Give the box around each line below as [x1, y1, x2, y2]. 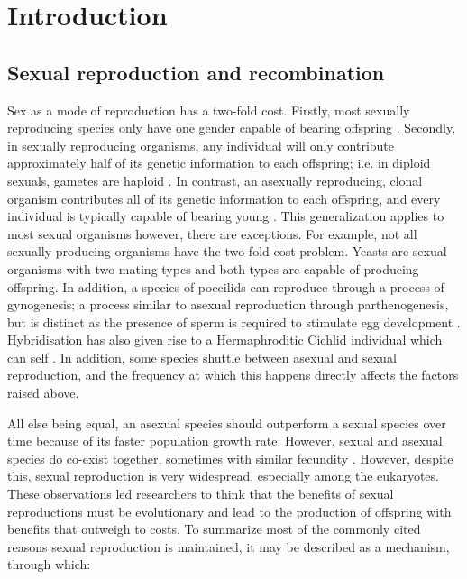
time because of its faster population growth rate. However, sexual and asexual [7, 431, 443, 450]
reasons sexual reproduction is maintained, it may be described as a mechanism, [7, 537, 450, 556]
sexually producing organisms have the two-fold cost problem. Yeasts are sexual [7, 242, 447, 261]
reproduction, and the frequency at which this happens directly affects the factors [7, 365, 459, 384]
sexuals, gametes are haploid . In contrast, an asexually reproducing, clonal [7, 170, 423, 189]
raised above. [7, 383, 79, 402]
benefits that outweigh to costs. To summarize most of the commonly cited [7, 519, 421, 538]
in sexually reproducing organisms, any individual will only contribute [7, 135, 395, 154]
